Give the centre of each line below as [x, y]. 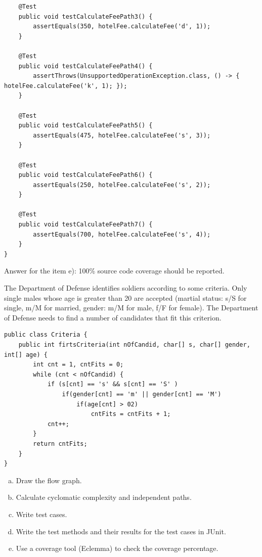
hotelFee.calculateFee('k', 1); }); [66, 86]
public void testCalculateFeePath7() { [85, 225]
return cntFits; [60, 444]
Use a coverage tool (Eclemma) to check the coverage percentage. [117, 548]
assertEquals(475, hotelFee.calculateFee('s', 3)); [122, 135]
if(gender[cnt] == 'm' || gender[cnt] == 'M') [142, 394]
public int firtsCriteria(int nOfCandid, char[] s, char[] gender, [134, 345]
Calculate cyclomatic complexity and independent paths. [104, 497]
